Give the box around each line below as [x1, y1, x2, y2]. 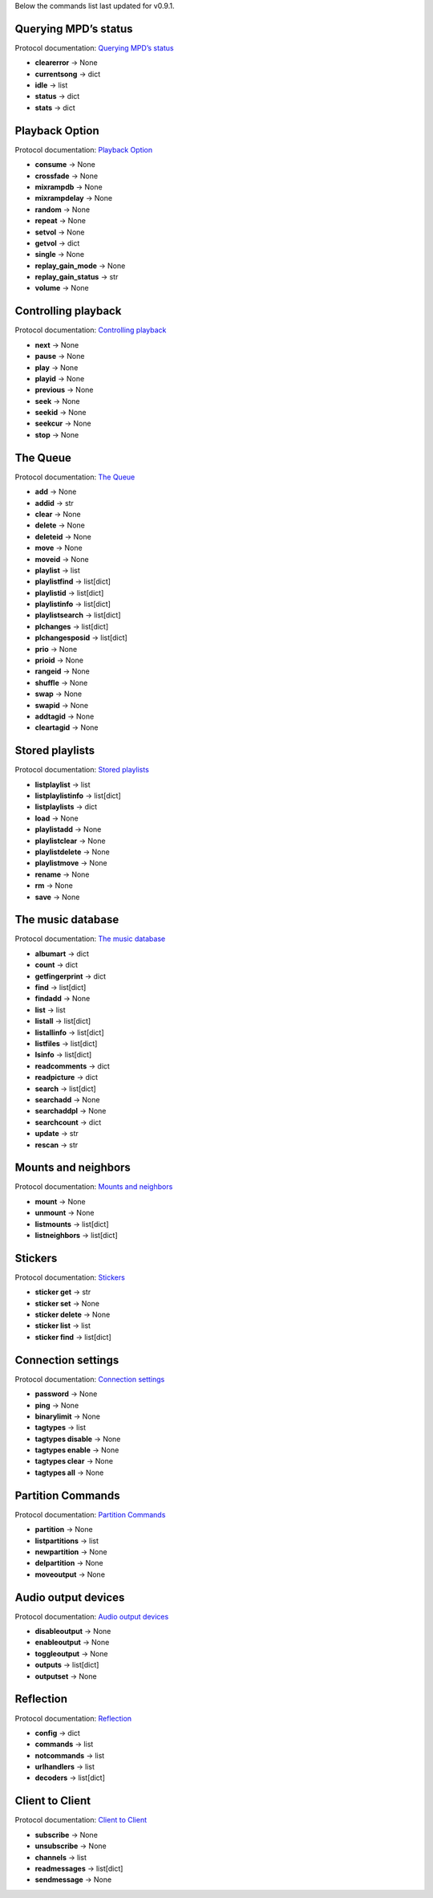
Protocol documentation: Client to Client [14, 1815, 148, 1825]
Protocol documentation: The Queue [14, 472, 136, 482]
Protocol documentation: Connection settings [14, 1374, 165, 1384]
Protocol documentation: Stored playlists [14, 765, 150, 775]
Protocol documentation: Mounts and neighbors [14, 1182, 173, 1191]
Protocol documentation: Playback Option [14, 145, 153, 154]
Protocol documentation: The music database [14, 934, 166, 943]
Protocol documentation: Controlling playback [14, 325, 167, 335]
